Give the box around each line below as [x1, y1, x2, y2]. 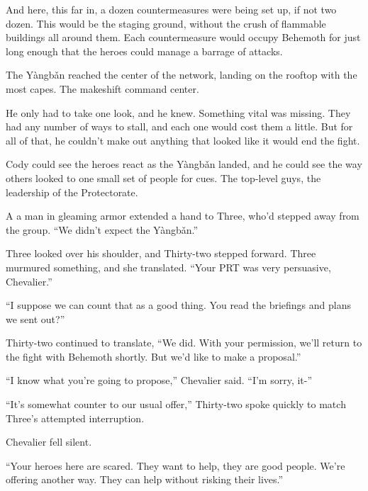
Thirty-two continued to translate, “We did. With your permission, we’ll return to [6, 335, 362, 350]
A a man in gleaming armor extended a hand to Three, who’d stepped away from [6, 208, 359, 223]
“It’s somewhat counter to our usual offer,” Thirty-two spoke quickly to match [6, 397, 346, 412]
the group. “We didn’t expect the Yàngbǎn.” [6, 222, 199, 237]
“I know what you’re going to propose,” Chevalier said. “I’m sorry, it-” [6, 373, 313, 388]
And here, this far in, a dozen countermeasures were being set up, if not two [6, 2, 337, 16]
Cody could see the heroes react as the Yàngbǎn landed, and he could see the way [6, 157, 362, 171]
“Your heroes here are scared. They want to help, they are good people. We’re [6, 458, 345, 473]
